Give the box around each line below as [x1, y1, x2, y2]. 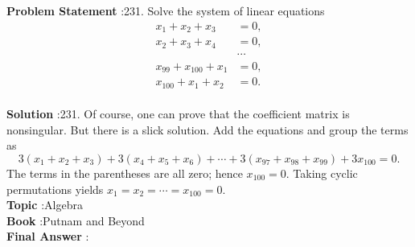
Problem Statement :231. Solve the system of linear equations [6, 2, 325, 19]
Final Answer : [6, 228, 89, 245]
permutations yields [6, 180, 104, 197]
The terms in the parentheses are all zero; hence [6, 164, 243, 181]
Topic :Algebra [6, 196, 83, 213]
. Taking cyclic [286, 164, 358, 181]
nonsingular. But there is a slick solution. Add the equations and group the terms [6, 121, 409, 138]
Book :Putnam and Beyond [6, 212, 145, 228]
